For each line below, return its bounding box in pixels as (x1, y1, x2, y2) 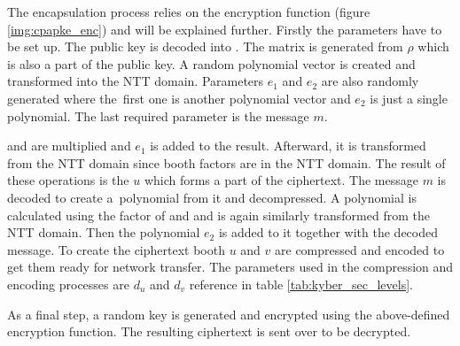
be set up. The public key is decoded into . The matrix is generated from (7, 37, 403, 56)
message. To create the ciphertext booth (7, 240, 225, 258)
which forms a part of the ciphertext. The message (144, 171, 418, 189)
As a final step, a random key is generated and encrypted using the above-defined (7, 304, 450, 323)
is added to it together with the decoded (218, 223, 439, 242)
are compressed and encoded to (275, 240, 445, 258)
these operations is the (7, 171, 129, 189)
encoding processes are (7, 274, 129, 293)
